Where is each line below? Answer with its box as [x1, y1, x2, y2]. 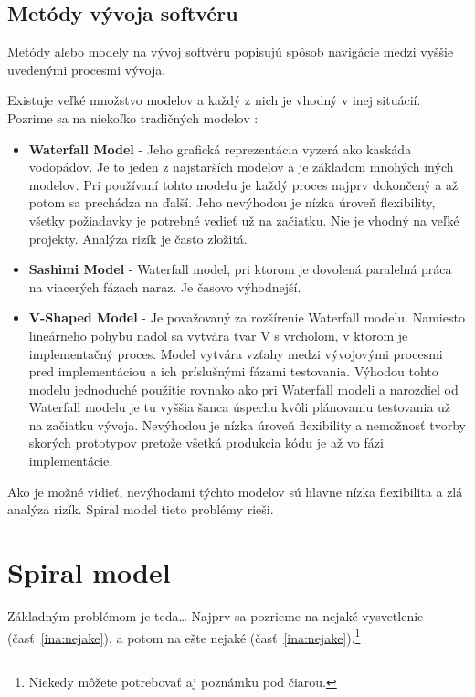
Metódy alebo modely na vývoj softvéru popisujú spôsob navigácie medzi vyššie [7, 42, 454, 61]
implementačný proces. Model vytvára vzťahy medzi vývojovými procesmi [28, 343, 443, 363]
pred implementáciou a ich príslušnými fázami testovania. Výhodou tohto [28, 362, 438, 381]
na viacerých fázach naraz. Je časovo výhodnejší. [28, 277, 301, 296]
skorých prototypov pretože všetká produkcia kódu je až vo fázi [28, 433, 384, 452]
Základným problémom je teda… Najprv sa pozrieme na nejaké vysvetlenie [7, 606, 424, 625]
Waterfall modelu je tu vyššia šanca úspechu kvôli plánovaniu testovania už [28, 397, 451, 417]
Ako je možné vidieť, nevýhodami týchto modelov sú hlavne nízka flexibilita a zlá [7, 481, 463, 501]
